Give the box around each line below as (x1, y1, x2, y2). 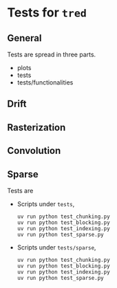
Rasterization (7, 122, 66, 133)
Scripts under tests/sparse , (17, 243, 96, 252)
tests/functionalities (17, 78, 74, 87)
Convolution (7, 145, 61, 157)
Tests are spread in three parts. (7, 50, 96, 58)
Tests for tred (7, 5, 87, 21)
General (7, 32, 43, 44)
